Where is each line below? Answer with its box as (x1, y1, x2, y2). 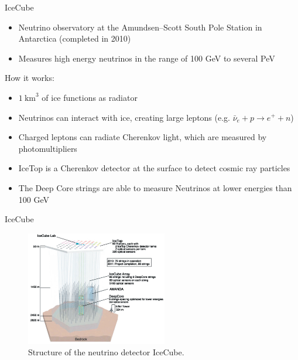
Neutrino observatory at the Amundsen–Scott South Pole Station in (18, 21, 262, 33)
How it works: (5, 72, 54, 84)
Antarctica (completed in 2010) (18, 32, 131, 45)
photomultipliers (18, 142, 77, 154)
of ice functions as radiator (42, 91, 138, 103)
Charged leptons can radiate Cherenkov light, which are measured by (18, 131, 267, 143)
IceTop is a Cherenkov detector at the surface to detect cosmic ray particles (18, 162, 290, 174)
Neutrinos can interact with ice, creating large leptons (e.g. (18, 111, 230, 123)
